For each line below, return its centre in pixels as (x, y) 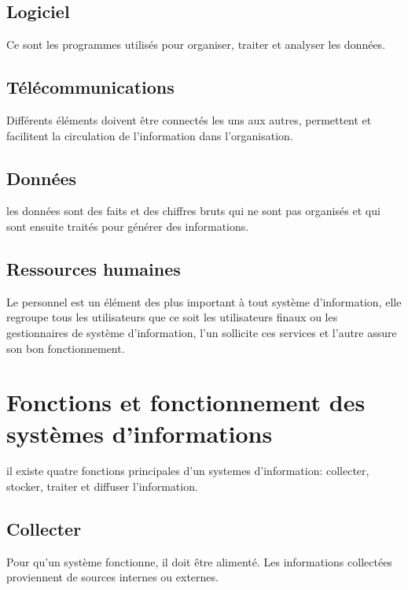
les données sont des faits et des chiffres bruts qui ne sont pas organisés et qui (193, 211)
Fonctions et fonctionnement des (186, 402)
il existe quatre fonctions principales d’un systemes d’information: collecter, (188, 471)
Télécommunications (90, 87)
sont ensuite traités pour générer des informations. (128, 226)
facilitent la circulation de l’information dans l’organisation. (150, 135)
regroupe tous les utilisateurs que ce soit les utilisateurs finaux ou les (172, 317)
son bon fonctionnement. (66, 348)
